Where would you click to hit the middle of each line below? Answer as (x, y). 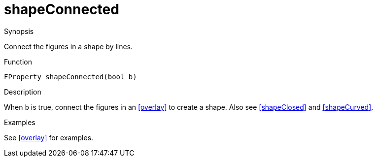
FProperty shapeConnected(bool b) (70, 77)
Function (18, 62)
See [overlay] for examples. (49, 137)
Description (23, 92)
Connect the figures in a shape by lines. (69, 46)
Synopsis (19, 31)
